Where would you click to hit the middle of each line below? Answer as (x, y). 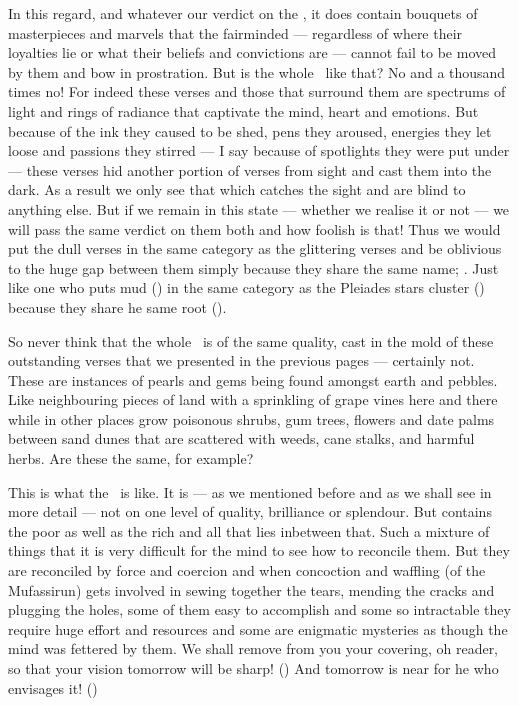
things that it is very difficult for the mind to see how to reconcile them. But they (259, 550)
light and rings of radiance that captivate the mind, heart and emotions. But (243, 110)
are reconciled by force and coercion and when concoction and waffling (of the (247, 570)
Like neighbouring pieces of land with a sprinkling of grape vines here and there (253, 399)
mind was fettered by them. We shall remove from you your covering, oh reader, (253, 648)
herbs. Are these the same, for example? (131, 458)
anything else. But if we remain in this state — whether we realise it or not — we (259, 208)
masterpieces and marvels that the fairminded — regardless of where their (235, 32)
